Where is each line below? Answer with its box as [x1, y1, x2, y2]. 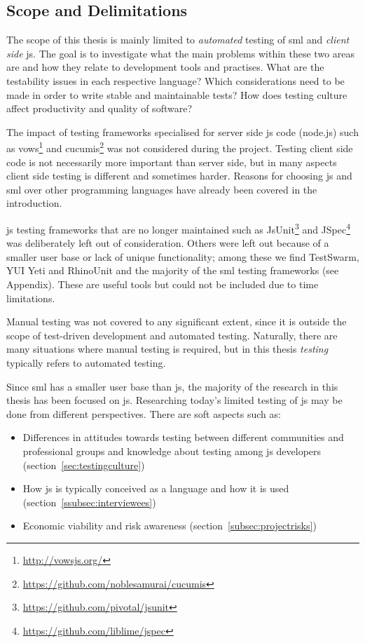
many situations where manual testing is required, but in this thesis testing [6, 341, 329, 356]
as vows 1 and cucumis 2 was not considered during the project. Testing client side [6, 139, 353, 156]
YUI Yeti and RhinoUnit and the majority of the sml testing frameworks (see [6, 263, 339, 278]
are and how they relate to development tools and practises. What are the [6, 60, 324, 74]
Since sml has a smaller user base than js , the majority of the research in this [6, 379, 338, 393]
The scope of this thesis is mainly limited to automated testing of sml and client [6, 32, 350, 47]
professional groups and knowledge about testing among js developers [22, 443, 322, 458]
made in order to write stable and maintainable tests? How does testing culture [6, 87, 347, 102]
